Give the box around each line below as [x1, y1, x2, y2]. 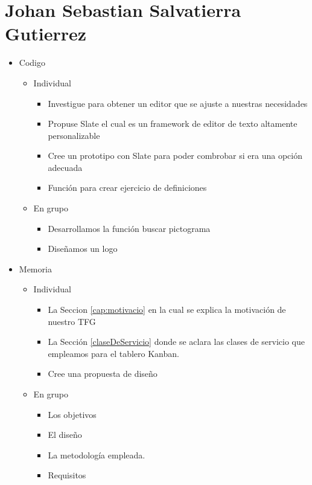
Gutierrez [5, 21, 87, 46]
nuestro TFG [48, 315, 96, 327]
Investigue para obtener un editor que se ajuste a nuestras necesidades [48, 97, 308, 109]
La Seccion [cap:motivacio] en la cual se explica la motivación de [48, 303, 286, 316]
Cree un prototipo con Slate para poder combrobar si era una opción [48, 149, 302, 162]
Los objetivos [48, 408, 97, 420]
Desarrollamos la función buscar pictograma [48, 222, 211, 234]
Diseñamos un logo [48, 242, 118, 255]
